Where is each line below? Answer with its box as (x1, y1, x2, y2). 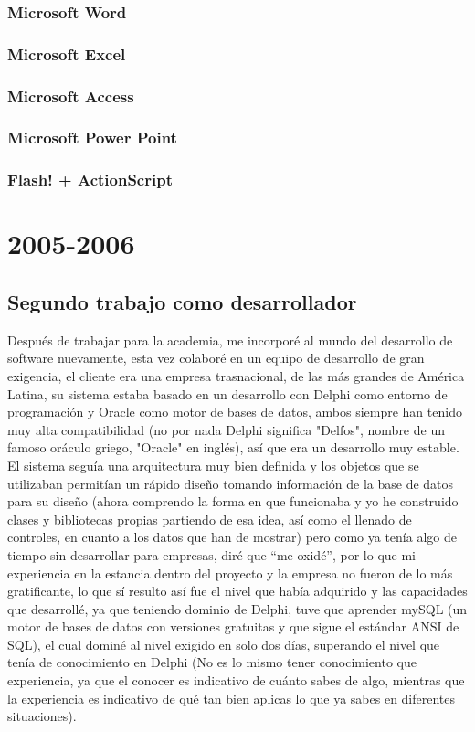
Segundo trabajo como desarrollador (7, 287, 357, 315)
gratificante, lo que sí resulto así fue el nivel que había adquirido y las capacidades (7, 581, 468, 600)
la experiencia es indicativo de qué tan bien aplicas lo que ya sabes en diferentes (7, 688, 456, 707)
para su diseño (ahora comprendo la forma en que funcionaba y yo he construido (7, 492, 459, 511)
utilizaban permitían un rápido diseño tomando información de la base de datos (7, 473, 454, 493)
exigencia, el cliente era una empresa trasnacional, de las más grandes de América (7, 366, 465, 385)
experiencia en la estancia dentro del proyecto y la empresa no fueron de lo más (7, 563, 453, 582)
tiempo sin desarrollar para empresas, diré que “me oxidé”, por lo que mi (7, 545, 417, 564)
